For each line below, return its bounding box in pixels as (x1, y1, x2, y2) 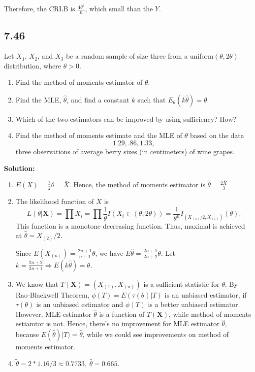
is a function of (99, 308, 145, 319)
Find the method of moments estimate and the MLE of (15, 130, 183, 140)
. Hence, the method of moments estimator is (69, 179, 205, 190)
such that (137, 94, 166, 104)
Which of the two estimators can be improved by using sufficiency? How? (15, 113, 237, 124)
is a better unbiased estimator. (148, 299, 240, 309)
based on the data (190, 130, 244, 140)
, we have (95, 247, 124, 258)
